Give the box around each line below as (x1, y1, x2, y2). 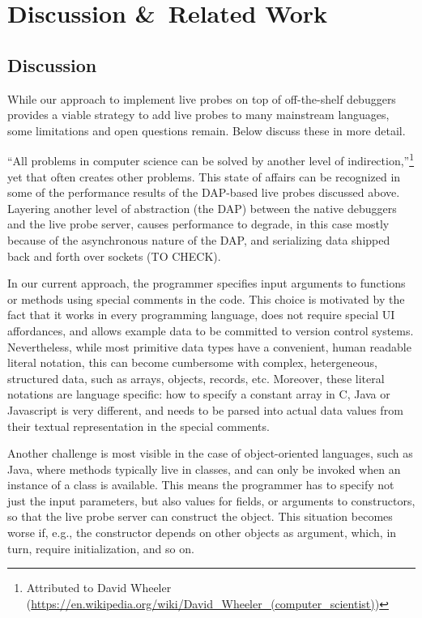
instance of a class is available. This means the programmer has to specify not (7, 476, 394, 493)
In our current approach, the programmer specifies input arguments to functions (7, 275, 406, 292)
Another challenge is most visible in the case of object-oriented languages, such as (7, 445, 413, 462)
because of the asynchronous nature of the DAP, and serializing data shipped (7, 231, 390, 248)
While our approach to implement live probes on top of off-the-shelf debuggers (7, 90, 396, 107)
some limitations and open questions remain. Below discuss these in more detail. (7, 121, 406, 139)
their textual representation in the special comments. (7, 417, 270, 434)
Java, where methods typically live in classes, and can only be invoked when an (7, 460, 401, 477)
